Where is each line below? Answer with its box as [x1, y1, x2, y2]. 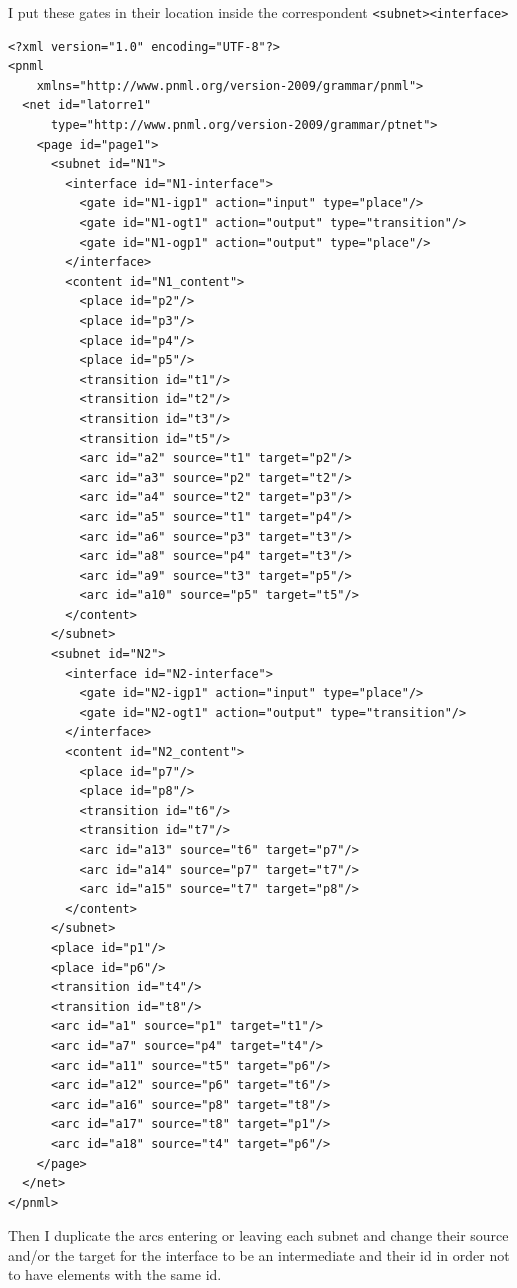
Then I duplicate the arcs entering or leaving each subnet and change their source [8, 1225, 509, 1246]
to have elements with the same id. [8, 1264, 222, 1285]
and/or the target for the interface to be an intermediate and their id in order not [8, 1244, 510, 1265]
